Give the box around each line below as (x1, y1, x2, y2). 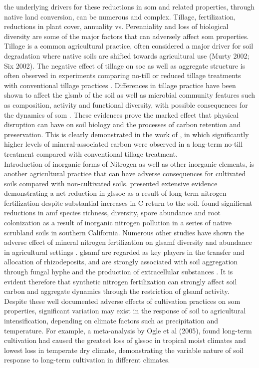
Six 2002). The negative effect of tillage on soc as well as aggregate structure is (4, 60, 246, 71)
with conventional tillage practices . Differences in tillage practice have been (4, 80, 236, 90)
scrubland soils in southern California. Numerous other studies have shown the (4, 227, 245, 237)
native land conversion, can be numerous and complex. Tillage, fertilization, (4, 11, 236, 22)
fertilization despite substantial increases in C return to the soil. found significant (4, 197, 253, 208)
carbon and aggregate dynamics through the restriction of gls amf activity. (4, 286, 230, 296)
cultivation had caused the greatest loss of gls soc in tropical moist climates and (4, 335, 246, 345)
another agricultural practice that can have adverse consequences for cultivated (4, 168, 246, 179)
